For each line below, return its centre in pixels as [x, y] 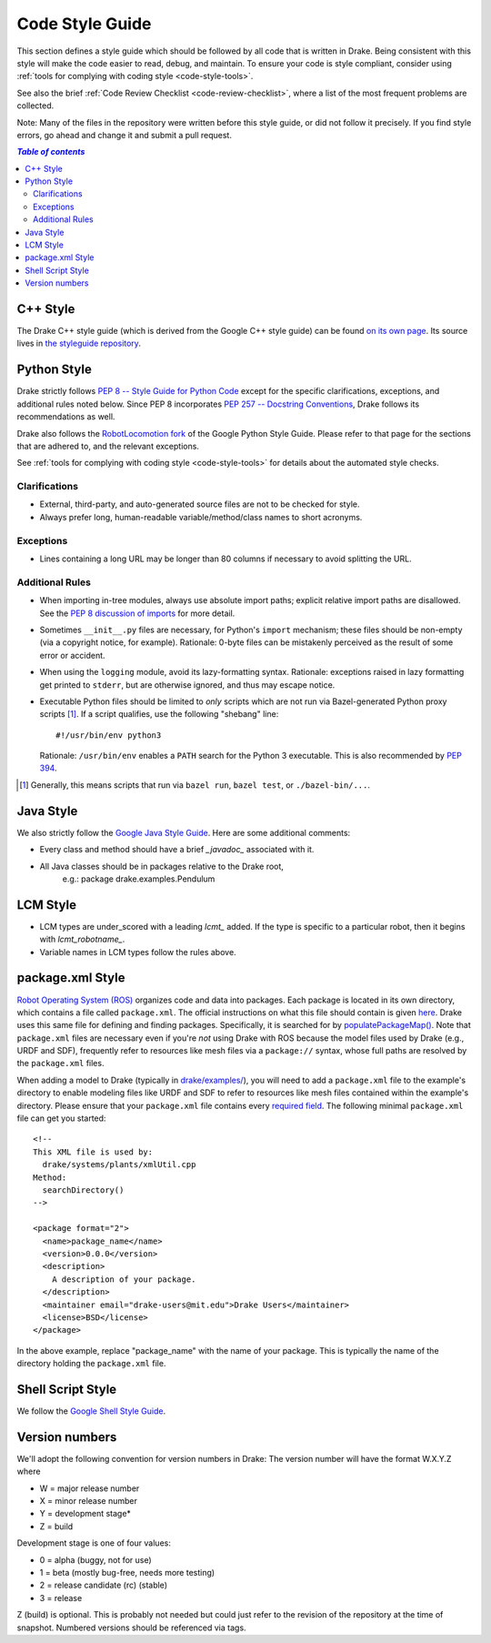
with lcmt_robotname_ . [82, 939]
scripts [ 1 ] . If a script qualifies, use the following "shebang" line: [159, 714]
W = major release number [90, 1488]
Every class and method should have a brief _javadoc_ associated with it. [177, 850]
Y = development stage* [85, 1514]
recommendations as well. [66, 417]
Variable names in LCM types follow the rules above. [138, 952]
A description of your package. [124, 1279]
